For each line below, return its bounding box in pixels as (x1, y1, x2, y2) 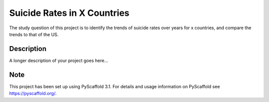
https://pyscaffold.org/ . (9, 91, 57, 97)
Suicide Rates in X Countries (9, 7, 130, 18)
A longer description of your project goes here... (9, 57, 108, 63)
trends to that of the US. (9, 31, 59, 37)
